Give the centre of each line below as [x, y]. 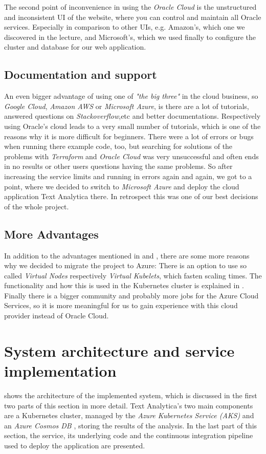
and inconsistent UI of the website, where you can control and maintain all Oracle [133, 17]
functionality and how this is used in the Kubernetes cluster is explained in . [124, 285]
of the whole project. [37, 206]
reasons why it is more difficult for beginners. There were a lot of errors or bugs [129, 136]
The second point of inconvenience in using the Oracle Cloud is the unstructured [130, 7]
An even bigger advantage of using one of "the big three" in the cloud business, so [131, 96]
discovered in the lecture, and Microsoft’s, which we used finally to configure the [130, 37]
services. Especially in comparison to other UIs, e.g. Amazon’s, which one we [125, 27]
